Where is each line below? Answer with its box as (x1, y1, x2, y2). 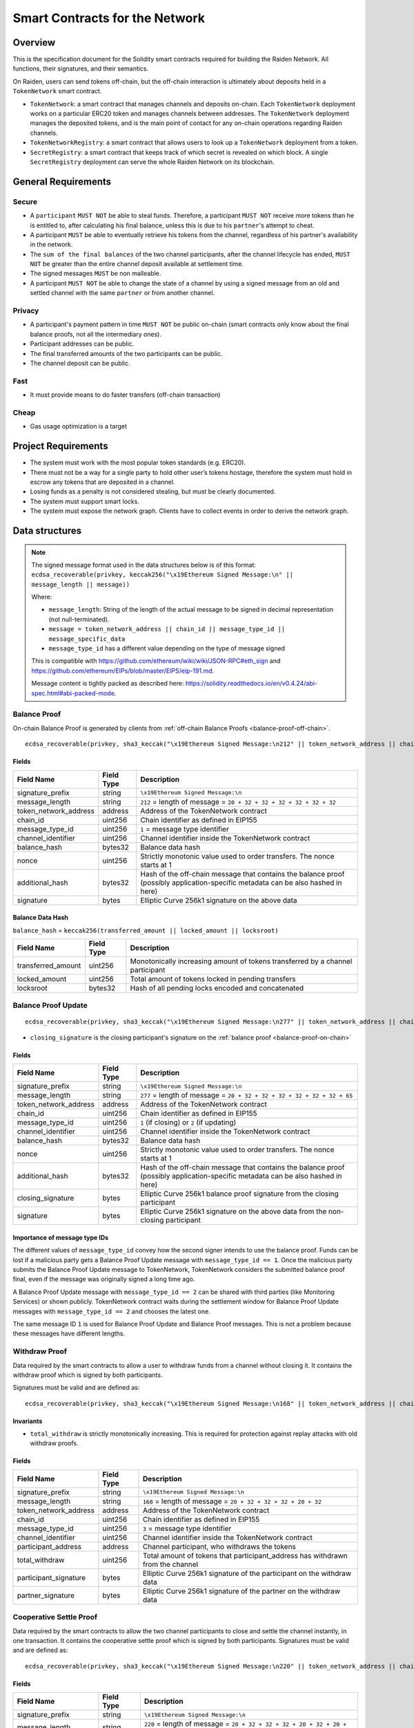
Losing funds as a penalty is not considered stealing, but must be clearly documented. (30, 487, 276, 496)
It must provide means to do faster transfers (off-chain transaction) (30, 391, 221, 399)
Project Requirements (12, 440, 108, 452)
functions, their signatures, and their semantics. (12, 64, 148, 73)
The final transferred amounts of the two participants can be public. (30, 349, 223, 357)
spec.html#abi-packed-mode (31, 688, 115, 697)
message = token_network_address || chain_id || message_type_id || (48, 626, 286, 633)
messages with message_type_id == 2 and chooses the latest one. (12, 1307, 210, 1315)
